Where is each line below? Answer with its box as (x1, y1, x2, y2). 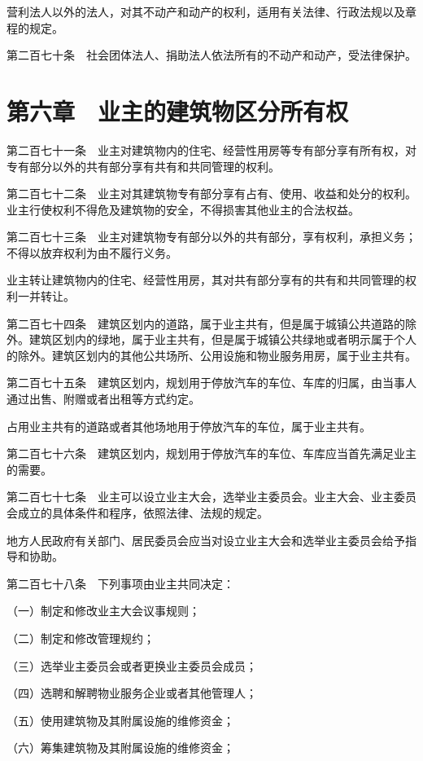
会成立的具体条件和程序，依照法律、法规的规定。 (7, 504, 268, 521)
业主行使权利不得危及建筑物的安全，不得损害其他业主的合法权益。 (7, 200, 360, 218)
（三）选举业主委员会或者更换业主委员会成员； (7, 657, 257, 674)
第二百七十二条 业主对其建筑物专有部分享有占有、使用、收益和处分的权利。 (7, 185, 416, 202)
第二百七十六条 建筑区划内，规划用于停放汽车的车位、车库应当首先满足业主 (7, 445, 416, 462)
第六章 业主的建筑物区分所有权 (7, 94, 349, 127)
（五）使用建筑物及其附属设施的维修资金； (7, 711, 234, 728)
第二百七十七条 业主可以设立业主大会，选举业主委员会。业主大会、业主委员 (7, 488, 416, 505)
